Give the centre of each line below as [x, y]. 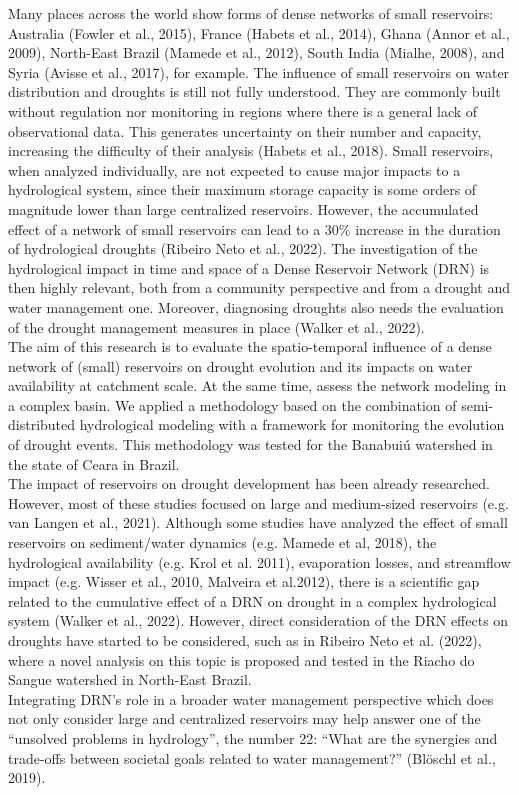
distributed [42, 424]
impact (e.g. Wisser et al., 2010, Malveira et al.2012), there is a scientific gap [244, 581]
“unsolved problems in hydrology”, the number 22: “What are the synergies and [253, 737]
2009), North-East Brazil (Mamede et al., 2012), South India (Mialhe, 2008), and [256, 52]
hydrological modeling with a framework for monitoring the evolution [292, 424]
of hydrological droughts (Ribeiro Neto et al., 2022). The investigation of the [243, 248]
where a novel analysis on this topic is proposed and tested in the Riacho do [241, 659]
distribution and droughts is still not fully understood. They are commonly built [254, 91]
